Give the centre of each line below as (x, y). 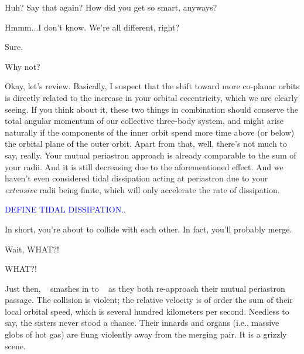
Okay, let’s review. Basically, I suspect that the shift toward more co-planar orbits (152, 86)
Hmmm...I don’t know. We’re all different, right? (92, 27)
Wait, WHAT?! (32, 249)
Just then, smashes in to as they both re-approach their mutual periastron (145, 288)
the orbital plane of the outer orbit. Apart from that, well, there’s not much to (146, 144)
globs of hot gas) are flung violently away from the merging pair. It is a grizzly (146, 334)
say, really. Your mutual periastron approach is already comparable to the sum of (151, 155)
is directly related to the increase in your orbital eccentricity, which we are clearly (151, 97)
